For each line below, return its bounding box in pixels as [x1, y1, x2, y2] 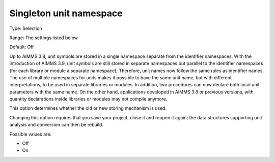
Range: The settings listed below [9, 35, 78, 41]
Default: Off [9, 44, 34, 50]
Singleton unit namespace [9, 8, 123, 19]
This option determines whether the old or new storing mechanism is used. [9, 105, 167, 111]
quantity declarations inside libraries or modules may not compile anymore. [9, 96, 168, 102]
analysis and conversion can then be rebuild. [9, 122, 104, 128]
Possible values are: [9, 131, 52, 137]
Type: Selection [9, 25, 43, 31]
